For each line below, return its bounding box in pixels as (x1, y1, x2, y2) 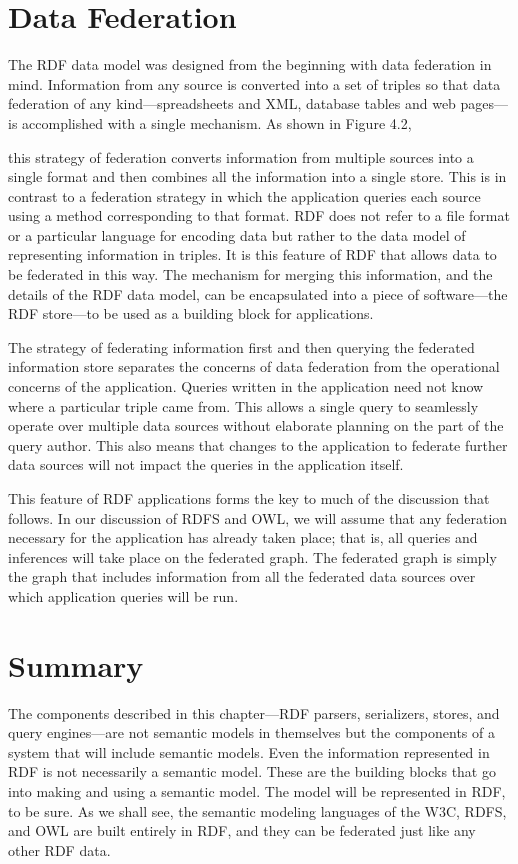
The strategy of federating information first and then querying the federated (8, 336, 475, 357)
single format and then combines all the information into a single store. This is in (8, 166, 507, 187)
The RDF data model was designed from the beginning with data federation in (8, 54, 492, 75)
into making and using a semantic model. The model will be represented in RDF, (8, 781, 506, 802)
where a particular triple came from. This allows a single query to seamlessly (8, 395, 479, 416)
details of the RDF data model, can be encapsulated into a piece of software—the (8, 283, 508, 304)
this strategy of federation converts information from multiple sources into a (8, 146, 474, 167)
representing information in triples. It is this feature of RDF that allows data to (8, 244, 497, 265)
